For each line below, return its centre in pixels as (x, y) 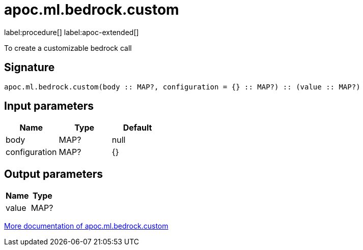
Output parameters (53, 174)
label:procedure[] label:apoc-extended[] (72, 32)
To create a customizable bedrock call (68, 48)
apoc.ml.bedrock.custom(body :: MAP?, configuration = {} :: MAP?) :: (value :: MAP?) (182, 87)
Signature (30, 68)
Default (137, 128)
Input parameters (49, 106)
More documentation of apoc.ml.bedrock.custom (86, 226)
